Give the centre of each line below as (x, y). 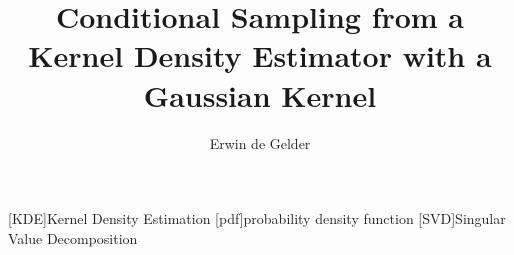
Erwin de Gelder (260, 142)
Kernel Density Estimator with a (260, 55)
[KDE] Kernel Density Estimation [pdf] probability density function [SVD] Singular (257, 218)
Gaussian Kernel (260, 94)
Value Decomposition (73, 237)
